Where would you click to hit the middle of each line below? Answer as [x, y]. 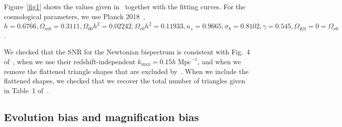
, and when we [219, 61]
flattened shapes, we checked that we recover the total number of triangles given [125, 81]
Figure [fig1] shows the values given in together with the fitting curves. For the [125, 6]
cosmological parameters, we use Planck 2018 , [75, 16]
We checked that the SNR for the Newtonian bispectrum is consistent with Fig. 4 [127, 52]
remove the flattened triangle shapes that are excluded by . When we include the [126, 71]
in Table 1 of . [27, 90]
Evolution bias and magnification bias [101, 116]
